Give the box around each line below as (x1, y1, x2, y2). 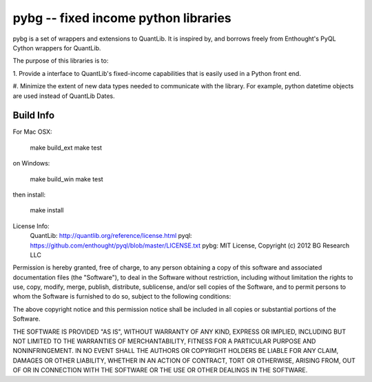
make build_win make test (30, 174, 103, 183)
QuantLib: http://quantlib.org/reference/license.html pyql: (30, 232, 192, 240)
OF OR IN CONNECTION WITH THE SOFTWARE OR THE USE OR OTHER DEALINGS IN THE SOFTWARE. (12, 366, 308, 374)
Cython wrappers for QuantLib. (12, 43, 101, 52)
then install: (12, 190, 46, 199)
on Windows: (12, 159, 50, 168)
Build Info (12, 110, 55, 121)
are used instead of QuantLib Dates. (12, 92, 115, 100)
